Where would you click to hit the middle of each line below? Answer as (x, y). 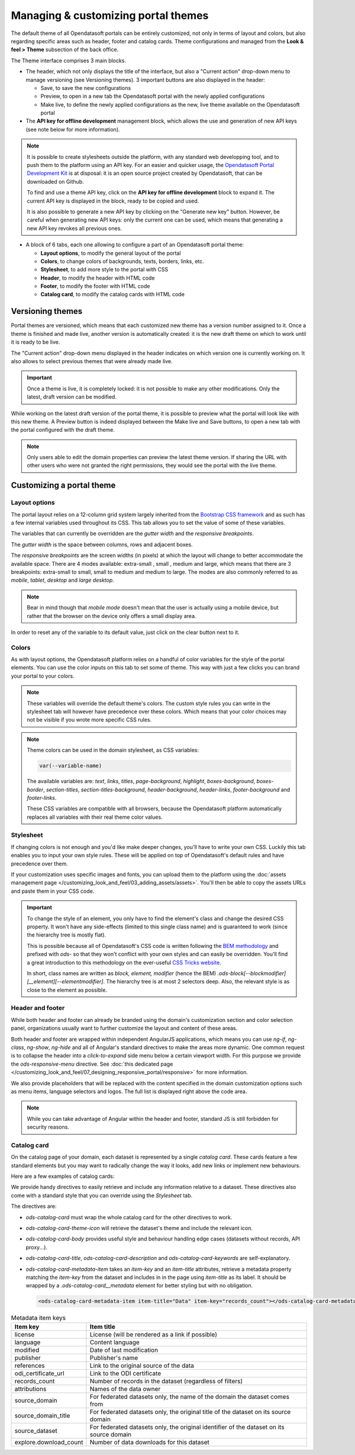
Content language (115, 1342)
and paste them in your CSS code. (53, 891)
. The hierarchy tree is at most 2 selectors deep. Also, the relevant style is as (196, 982)
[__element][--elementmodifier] (65, 982)
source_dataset (36, 1431)
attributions (30, 1389)
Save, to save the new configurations (86, 88)
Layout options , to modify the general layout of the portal (111, 253)
